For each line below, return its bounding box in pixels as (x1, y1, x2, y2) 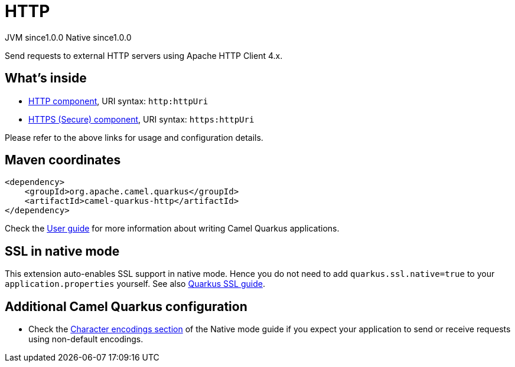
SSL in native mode (5, 243, 120, 259)
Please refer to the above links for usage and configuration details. (5, 132, 263, 143)
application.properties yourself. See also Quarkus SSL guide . (5, 279, 265, 289)
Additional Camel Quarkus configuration (5, 299, 247, 314)
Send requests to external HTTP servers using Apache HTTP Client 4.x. (5, 50, 283, 61)
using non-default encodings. (28, 334, 144, 345)
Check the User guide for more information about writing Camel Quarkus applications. (5, 223, 340, 234)
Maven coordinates (5, 153, 121, 168)
